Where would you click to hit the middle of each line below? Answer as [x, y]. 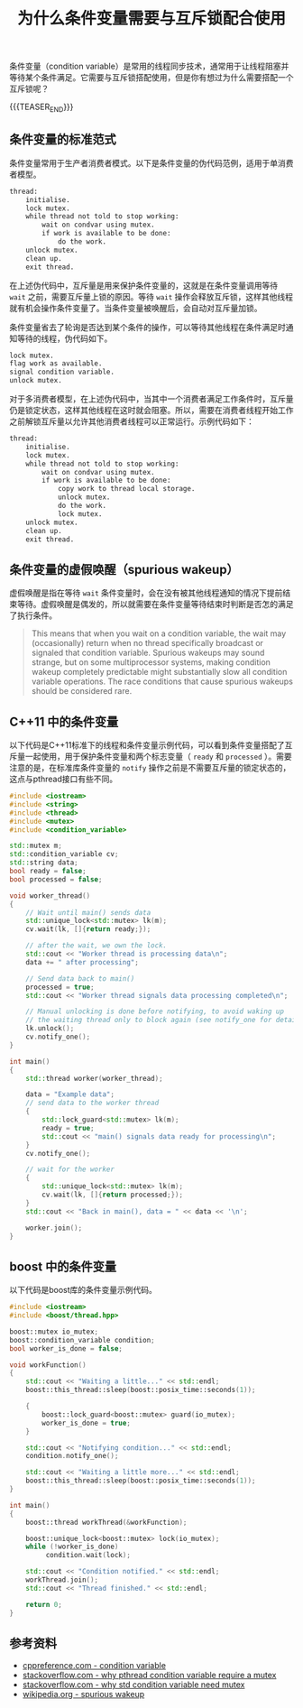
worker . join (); [54, 1228]
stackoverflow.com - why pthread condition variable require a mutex [149, 1676]
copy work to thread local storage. [126, 489]
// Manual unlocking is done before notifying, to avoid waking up [155, 1011]
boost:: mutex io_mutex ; [54, 1332]
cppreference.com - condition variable [94, 1666]
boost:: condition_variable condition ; [82, 1340]
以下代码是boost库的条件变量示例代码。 [83, 1290]
